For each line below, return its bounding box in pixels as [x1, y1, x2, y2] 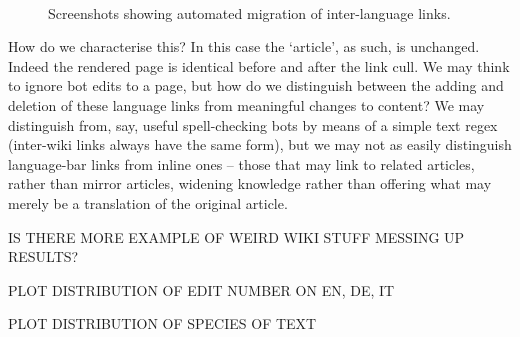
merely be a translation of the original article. [8, 192, 288, 213]
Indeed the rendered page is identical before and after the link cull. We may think [8, 55, 510, 76]
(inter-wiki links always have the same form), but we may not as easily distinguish [8, 134, 512, 155]
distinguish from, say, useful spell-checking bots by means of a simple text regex [8, 114, 498, 135]
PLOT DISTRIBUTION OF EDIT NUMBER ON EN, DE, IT [8, 279, 395, 300]
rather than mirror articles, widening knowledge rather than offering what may [8, 173, 492, 194]
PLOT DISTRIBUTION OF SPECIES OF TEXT [8, 313, 317, 334]
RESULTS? [8, 246, 79, 267]
